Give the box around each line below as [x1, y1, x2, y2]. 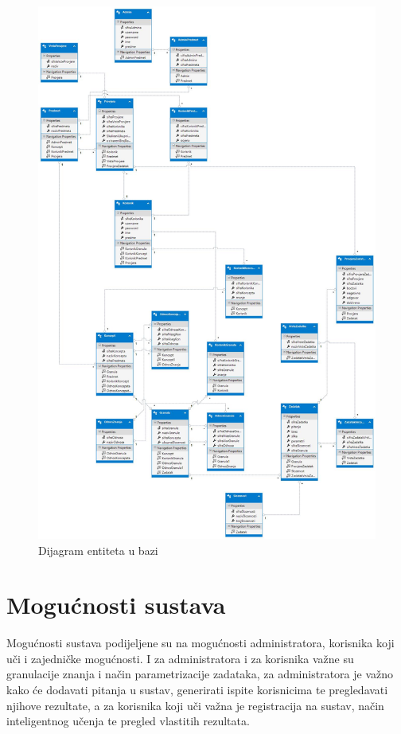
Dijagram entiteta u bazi [38, 541, 158, 558]
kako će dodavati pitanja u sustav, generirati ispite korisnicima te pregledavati [6, 681, 388, 698]
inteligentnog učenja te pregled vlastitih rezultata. [6, 713, 250, 729]
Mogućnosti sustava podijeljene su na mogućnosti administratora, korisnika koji [6, 634, 395, 651]
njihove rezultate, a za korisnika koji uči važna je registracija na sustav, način [6, 697, 384, 713]
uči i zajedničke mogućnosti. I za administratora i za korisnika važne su [6, 650, 354, 666]
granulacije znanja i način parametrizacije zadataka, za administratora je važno [6, 666, 394, 682]
